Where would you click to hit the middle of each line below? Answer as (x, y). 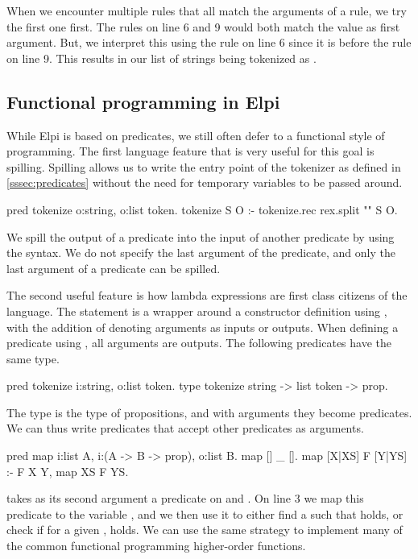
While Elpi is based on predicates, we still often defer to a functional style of (196, 135)
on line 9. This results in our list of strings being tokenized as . (161, 58)
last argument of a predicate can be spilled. (114, 268)
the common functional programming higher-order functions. (156, 546)
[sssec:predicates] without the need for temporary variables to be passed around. (205, 182)
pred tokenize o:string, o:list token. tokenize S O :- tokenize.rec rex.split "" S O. (202, 209)
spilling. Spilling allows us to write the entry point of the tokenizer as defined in (204, 166)
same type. (33, 358)
